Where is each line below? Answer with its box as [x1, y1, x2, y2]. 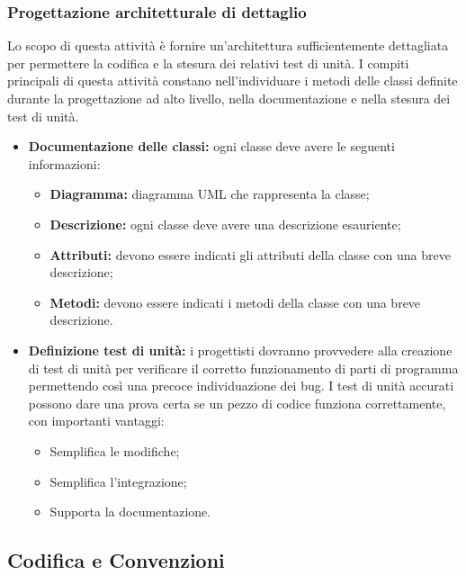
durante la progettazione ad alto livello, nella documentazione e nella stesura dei [7, 89, 451, 107]
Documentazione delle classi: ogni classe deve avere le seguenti [28, 137, 395, 156]
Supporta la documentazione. [49, 502, 211, 521]
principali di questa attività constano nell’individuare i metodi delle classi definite [7, 71, 458, 90]
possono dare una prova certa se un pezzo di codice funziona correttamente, [28, 393, 446, 412]
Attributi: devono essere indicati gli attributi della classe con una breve [49, 245, 451, 264]
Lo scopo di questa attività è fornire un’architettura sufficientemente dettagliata [7, 36, 449, 55]
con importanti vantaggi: [28, 411, 165, 430]
